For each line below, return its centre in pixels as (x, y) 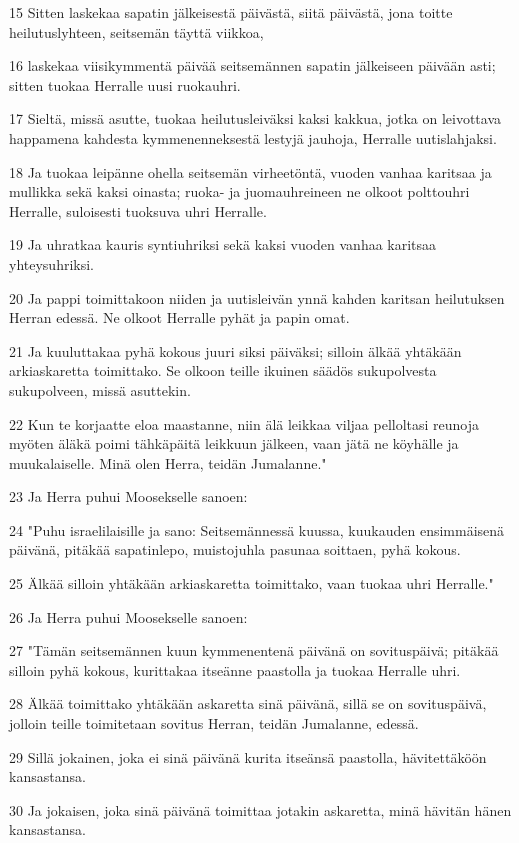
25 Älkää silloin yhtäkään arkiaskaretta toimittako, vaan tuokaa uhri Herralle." (251, 583)
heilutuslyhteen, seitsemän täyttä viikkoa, (136, 31)
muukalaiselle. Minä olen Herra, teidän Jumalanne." (168, 462)
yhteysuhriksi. (51, 263)
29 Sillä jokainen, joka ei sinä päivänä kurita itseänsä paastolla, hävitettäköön (248, 756)
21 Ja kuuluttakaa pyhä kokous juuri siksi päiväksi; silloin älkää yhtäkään (235, 350)
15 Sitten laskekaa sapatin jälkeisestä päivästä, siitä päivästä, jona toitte (231, 12)
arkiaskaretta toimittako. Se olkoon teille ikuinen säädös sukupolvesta (223, 370)
